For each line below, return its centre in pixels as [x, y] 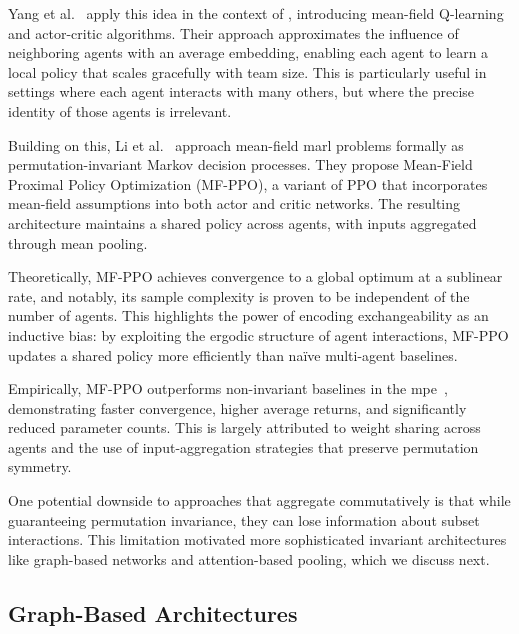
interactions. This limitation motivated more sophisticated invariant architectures [257, 539]
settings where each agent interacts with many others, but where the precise [241, 91]
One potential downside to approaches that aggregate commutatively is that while [259, 500]
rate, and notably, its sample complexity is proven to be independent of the [239, 295]
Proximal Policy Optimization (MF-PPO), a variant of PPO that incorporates [248, 183]
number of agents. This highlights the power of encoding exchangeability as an [248, 315]
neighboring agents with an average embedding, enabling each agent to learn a [248, 52]
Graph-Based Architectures [153, 612]
